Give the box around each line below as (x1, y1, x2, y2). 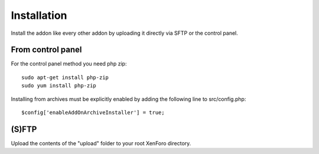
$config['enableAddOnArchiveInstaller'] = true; (21, 109, 165, 116)
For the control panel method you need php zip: (11, 60, 127, 67)
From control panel (11, 45, 82, 55)
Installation (11, 9, 67, 22)
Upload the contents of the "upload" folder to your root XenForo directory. (11, 139, 191, 147)
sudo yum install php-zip (21, 83, 97, 89)
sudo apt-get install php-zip (21, 74, 109, 81)
